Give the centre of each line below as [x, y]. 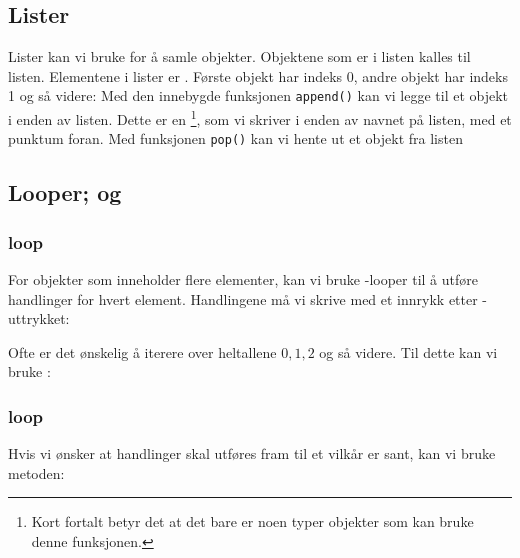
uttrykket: [39, 318]
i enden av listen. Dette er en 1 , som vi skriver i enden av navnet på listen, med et [260, 117]
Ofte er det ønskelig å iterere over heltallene [142, 351]
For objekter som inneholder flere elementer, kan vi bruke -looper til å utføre [243, 278]
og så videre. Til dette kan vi [408, 351]
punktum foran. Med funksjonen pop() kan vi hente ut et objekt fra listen [235, 138]
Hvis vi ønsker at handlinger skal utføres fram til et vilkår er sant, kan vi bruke [252, 453]
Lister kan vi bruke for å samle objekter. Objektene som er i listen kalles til [239, 56]
